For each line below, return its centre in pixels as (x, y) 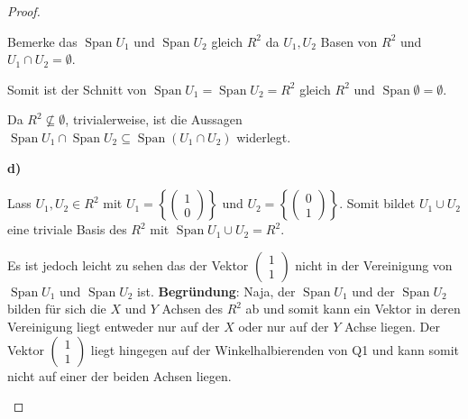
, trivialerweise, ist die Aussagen (154, 119)
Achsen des (192, 309)
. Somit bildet (377, 203)
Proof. (24, 11)
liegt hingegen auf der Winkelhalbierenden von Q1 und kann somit (275, 349)
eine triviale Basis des (67, 229)
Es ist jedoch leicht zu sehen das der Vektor (128, 264)
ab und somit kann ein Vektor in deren (353, 309)
